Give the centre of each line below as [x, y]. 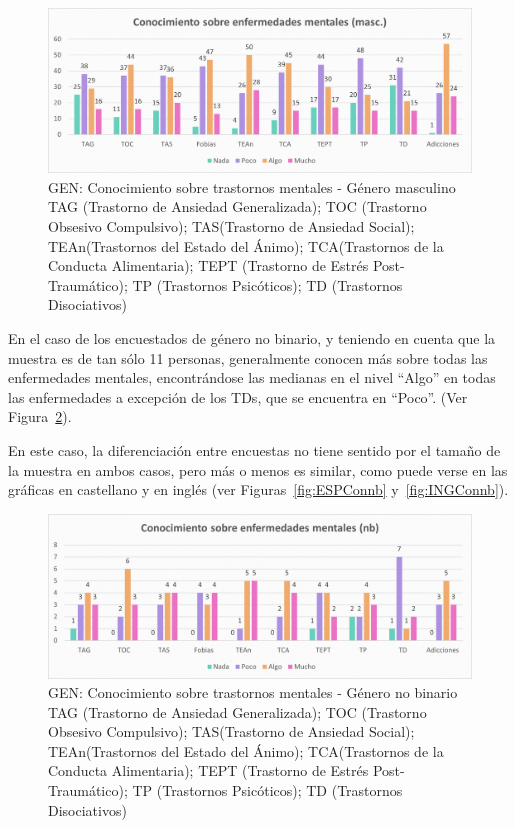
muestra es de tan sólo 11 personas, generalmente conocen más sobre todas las [248, 357]
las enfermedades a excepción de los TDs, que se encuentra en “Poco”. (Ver [238, 396]
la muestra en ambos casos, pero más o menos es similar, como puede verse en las [258, 469]
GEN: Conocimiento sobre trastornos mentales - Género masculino [252, 186]
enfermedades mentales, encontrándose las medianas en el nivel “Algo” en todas [252, 377]
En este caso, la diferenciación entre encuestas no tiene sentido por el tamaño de [254, 449]
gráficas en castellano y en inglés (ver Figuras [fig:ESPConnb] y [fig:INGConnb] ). [258, 489]
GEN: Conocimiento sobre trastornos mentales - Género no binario [253, 692]
